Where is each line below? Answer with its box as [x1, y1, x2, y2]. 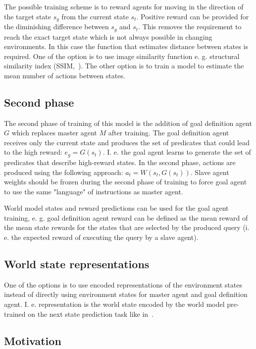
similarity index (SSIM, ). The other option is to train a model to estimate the [4, 60, 244, 71]
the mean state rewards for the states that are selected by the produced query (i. [4, 222, 250, 233]
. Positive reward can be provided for [136, 11, 249, 21]
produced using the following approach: [4, 167, 123, 177]
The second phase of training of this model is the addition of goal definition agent [4, 117, 252, 128]
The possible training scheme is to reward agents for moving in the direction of [4, 1, 244, 11]
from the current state [61, 11, 129, 21]
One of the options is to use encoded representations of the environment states [4, 279, 242, 290]
